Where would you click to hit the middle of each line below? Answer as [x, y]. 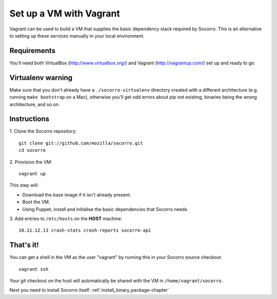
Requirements [33, 51]
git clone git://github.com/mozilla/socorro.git [81, 143]
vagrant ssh [34, 269]
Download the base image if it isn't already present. [77, 195]
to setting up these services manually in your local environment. [77, 36]
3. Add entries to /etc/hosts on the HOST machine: [66, 218]
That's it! [24, 245]
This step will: [24, 185]
